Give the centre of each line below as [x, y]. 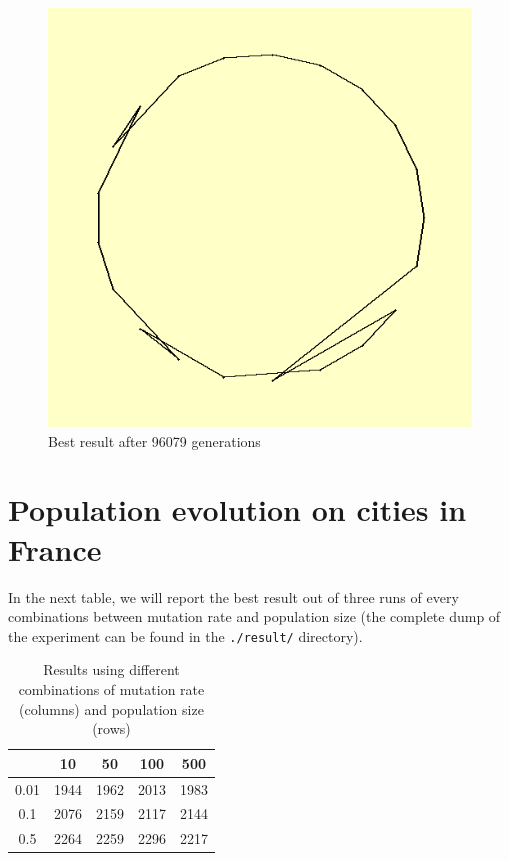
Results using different [111, 669]
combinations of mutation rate [111, 689]
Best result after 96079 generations [154, 440]
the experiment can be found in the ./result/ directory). [185, 635]
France [55, 548]
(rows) [111, 728]
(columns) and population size [111, 708]
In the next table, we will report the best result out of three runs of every [233, 596]
